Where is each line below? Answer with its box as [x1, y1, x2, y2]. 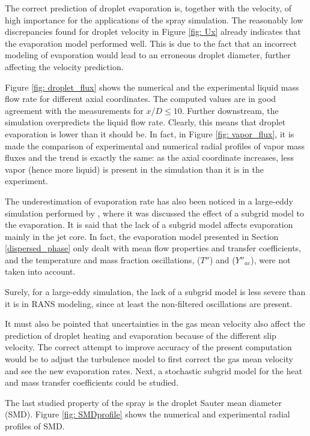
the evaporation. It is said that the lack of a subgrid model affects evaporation [5, 218, 293, 231]
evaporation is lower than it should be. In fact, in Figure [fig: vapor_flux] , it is [5, 127, 294, 140]
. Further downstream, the [181, 104, 279, 116]
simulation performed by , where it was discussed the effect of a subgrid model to [5, 206, 304, 219]
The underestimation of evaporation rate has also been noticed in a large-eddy [5, 194, 293, 207]
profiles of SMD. [5, 420, 65, 432]
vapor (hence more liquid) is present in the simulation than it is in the [5, 163, 264, 175]
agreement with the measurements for [5, 104, 144, 116]
